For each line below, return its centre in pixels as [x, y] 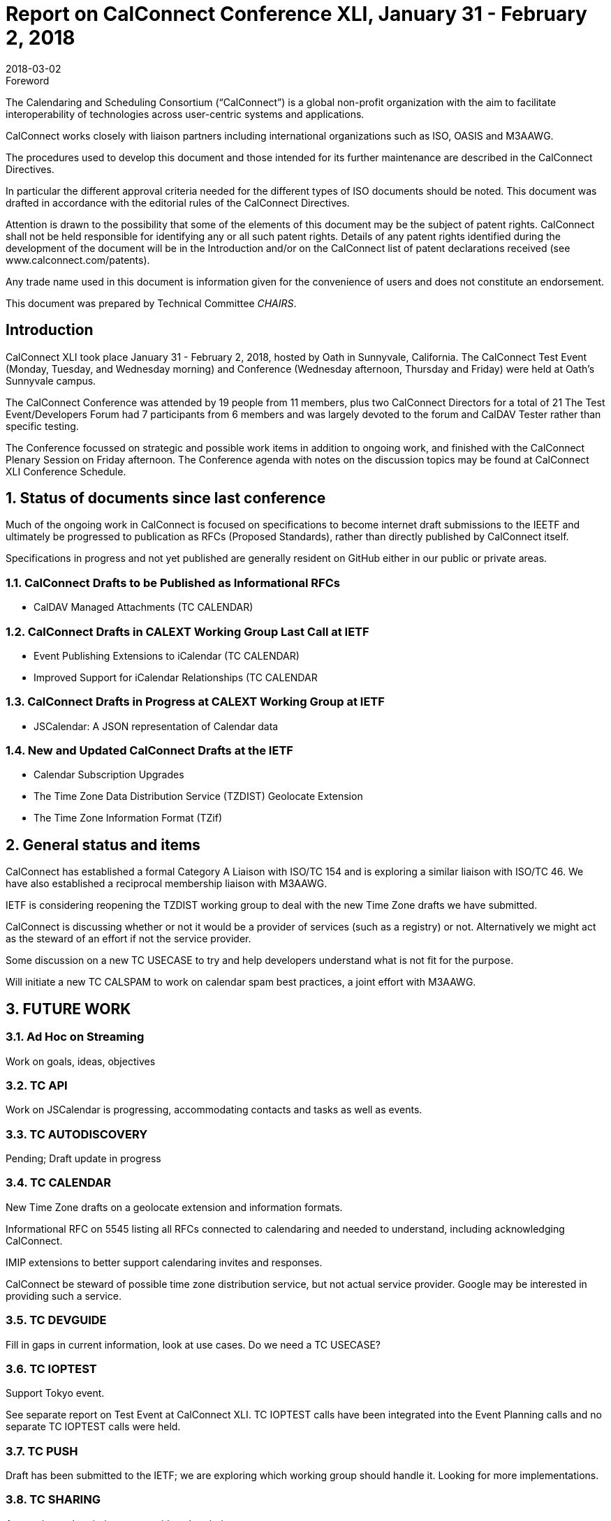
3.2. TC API [37, 1085]
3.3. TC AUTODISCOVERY [77, 1134]
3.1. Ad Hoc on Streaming [75, 1037]
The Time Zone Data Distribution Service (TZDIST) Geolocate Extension [198, 796]
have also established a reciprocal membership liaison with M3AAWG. [167, 884]
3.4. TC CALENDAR [59, 1183]
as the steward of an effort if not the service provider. [128, 939]
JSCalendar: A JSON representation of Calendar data [156, 726]
